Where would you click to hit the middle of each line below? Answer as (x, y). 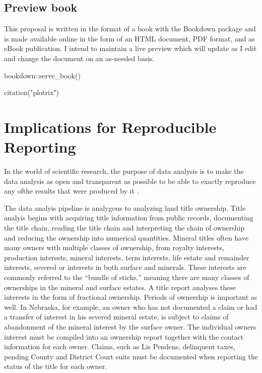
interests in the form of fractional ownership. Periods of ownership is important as (131, 297)
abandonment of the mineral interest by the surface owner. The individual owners (130, 326)
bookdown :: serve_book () (42, 75)
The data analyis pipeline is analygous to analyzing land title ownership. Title (125, 207)
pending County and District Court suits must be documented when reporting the (131, 356)
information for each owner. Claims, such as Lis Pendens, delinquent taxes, (120, 346)
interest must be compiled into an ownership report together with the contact (124, 336)
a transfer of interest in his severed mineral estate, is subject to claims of (116, 317)
